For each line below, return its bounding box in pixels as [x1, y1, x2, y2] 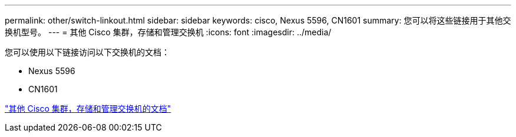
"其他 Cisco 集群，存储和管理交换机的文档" [5, 103, 171, 113]
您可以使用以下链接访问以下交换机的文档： [5, 47, 170, 57]
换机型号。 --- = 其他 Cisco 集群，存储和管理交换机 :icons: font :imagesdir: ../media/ [5, 27, 332, 37]
